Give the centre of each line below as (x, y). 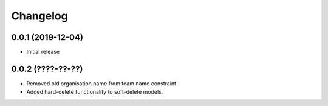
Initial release (43, 52)
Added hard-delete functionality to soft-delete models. (95, 92)
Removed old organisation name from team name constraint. (102, 83)
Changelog (39, 16)
